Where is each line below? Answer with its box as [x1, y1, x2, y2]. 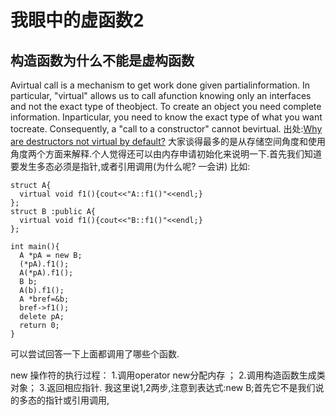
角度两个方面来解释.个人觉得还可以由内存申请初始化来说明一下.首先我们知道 [10, 148, 323, 160]
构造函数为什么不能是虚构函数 [10, 52, 195, 69]
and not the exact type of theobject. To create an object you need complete [10, 101, 322, 112]
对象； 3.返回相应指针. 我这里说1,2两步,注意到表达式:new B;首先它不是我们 [10, 382, 316, 393]
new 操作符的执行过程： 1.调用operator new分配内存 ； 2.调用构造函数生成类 [10, 369, 326, 381]
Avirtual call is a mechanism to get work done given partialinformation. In [10, 79, 310, 91]
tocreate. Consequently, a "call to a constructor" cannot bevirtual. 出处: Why [10, 123, 323, 135]
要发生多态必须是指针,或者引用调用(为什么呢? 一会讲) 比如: [10, 161, 251, 172]
